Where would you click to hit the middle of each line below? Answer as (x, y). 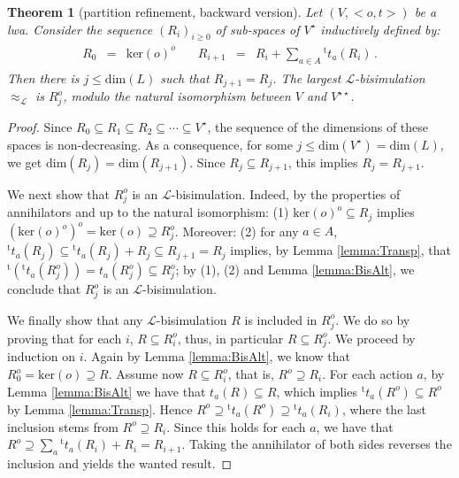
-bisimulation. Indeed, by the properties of (286, 193)
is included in (281, 319)
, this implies (323, 162)
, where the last (384, 409)
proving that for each (65, 338)
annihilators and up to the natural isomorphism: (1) (148, 212)
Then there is (43, 77)
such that (185, 77)
